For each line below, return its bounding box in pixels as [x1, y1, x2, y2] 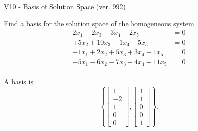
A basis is [4, 76, 33, 87]
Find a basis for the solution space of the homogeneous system [4, 18, 194, 28]
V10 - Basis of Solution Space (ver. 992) [4, 1, 126, 11]
